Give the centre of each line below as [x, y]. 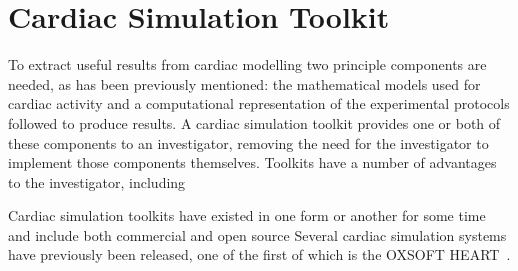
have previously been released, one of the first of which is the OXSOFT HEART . [259, 254]
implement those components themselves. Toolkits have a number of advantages [252, 162]
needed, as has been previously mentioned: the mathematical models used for [244, 83]
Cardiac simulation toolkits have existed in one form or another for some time [247, 215]
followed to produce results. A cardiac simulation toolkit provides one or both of [254, 122]
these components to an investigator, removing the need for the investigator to [248, 142]
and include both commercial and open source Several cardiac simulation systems [257, 234]
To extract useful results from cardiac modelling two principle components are [247, 64]
